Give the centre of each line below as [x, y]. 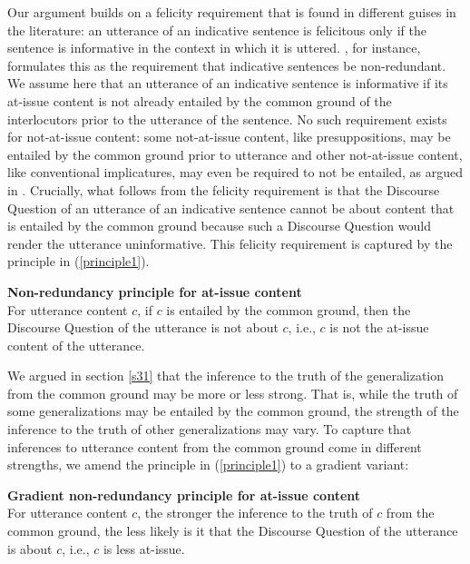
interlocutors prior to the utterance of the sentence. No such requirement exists [227, 119]
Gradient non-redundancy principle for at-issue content [184, 495]
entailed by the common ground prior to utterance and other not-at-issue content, [235, 154]
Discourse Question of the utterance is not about [143, 327]
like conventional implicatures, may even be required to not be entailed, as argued [235, 172]
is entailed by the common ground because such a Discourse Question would [219, 226]
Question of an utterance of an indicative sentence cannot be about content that [231, 208]
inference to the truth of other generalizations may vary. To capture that [210, 429]
